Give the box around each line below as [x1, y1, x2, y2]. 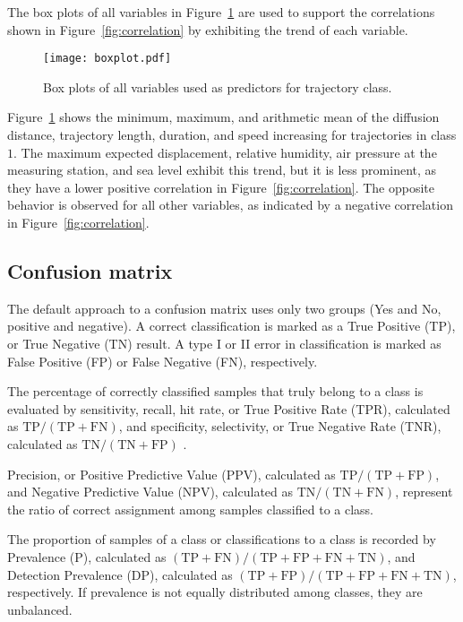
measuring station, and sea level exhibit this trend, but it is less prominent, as [7, 160, 437, 179]
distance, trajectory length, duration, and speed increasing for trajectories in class [7, 125, 457, 144]
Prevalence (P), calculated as [7, 547, 167, 566]
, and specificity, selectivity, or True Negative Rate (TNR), [118, 417, 442, 436]
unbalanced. [7, 600, 73, 618]
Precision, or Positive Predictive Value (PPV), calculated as [7, 464, 336, 483]
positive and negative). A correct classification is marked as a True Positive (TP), [7, 316, 456, 335]
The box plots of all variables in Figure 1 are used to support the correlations [7, 3, 435, 21]
